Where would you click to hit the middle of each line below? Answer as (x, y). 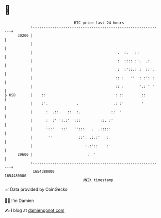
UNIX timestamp (98, 180)
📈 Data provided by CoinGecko (36, 189)
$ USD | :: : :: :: (75, 95)
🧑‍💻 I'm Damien (19, 201)
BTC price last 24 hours (99, 23)
